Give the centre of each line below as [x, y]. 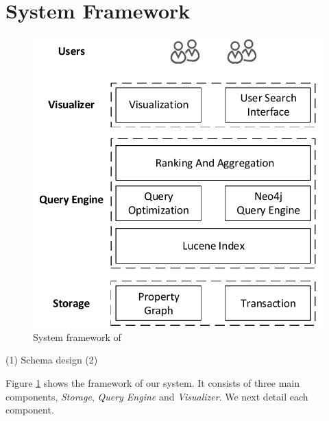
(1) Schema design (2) [52, 360]
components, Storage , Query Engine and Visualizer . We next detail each [157, 396]
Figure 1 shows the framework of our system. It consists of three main [153, 382]
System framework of [77, 336]
